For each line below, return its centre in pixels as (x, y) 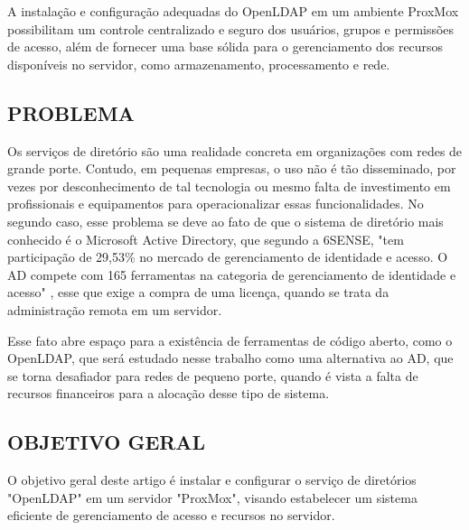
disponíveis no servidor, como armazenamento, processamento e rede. (199, 64)
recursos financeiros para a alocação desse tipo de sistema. (169, 393)
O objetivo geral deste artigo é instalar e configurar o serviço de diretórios (212, 480)
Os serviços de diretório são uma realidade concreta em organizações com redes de (235, 150)
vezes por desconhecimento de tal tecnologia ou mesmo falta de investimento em (229, 186)
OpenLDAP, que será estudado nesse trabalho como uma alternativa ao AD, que (230, 358)
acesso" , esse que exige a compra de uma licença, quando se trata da (198, 292)
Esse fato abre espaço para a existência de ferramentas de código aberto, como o (230, 340)
